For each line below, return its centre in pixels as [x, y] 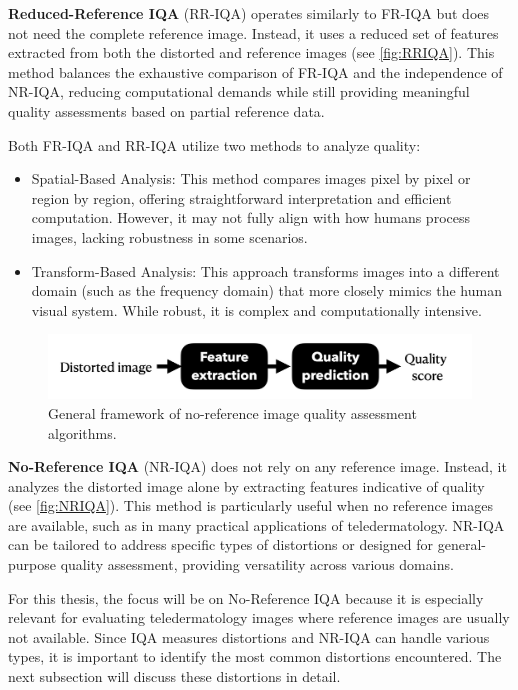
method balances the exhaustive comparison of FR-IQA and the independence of [255, 71]
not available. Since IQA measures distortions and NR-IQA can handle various [249, 636]
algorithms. [82, 432]
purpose [32, 564]
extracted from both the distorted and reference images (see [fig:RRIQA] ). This [251, 52]
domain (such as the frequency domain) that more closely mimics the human [266, 290]
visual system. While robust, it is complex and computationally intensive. [256, 309]
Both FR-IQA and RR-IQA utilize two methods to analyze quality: [214, 144]
